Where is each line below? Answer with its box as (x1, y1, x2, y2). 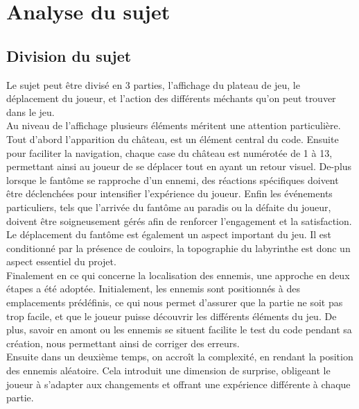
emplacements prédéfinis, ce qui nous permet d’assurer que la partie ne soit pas (6, 295, 343, 310)
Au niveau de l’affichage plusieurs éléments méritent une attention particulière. (6, 118, 341, 133)
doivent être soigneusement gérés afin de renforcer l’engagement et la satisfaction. (6, 213, 352, 228)
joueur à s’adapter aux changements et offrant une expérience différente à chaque (6, 376, 351, 391)
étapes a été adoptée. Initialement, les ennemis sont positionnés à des (6, 281, 300, 296)
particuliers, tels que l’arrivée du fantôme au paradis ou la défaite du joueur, (6, 199, 331, 214)
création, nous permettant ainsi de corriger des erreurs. (6, 335, 240, 350)
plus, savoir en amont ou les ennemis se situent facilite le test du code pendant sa (6, 322, 352, 337)
